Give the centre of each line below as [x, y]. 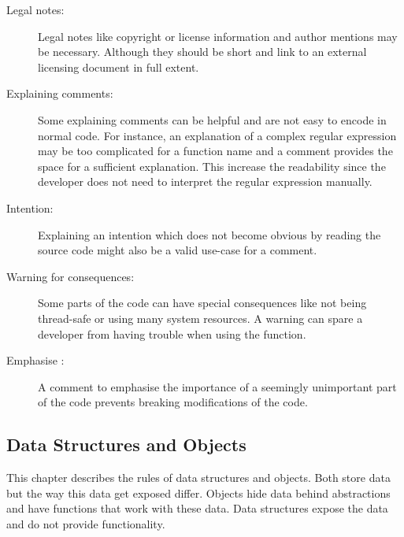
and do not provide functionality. [86, 523]
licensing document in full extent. [119, 67]
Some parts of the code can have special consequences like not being [202, 303]
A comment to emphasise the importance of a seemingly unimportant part [217, 386]
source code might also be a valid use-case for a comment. [178, 250]
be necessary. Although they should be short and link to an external [202, 52]
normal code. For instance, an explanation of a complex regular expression [217, 135]
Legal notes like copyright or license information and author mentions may [218, 36]
